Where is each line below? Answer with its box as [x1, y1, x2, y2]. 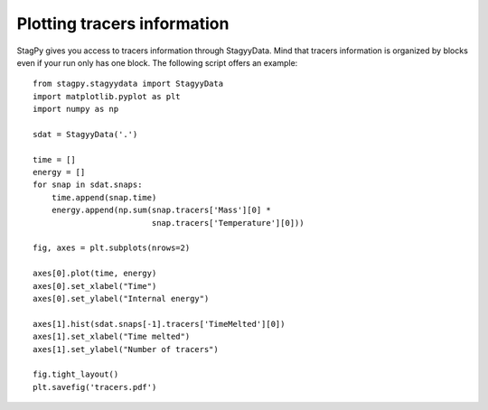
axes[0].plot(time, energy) [33, 268, 157, 279]
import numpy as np [33, 104, 119, 115]
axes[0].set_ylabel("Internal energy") [33, 294, 210, 303]
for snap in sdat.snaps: [33, 180, 143, 190]
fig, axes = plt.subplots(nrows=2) [33, 243, 191, 253]
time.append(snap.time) [51, 192, 157, 202]
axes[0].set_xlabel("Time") [33, 281, 157, 291]
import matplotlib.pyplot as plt [33, 91, 181, 101]
